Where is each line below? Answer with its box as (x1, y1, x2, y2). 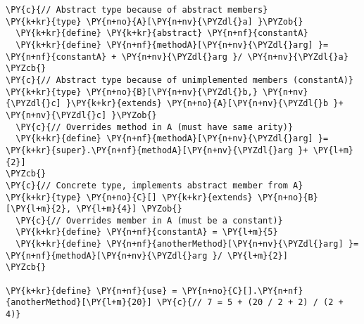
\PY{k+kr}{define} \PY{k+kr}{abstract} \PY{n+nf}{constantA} (15, 28, 308, 39)
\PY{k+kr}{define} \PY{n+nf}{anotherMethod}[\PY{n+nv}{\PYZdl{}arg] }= (15, 239, 359, 250)
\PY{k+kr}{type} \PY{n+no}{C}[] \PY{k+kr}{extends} (6, 192, 253, 202)
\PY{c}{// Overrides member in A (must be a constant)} (15, 215, 283, 226)
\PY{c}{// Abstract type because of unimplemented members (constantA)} (6, 74, 353, 85)
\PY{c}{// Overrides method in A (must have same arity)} (15, 122, 294, 132)
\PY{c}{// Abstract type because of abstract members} (6, 5, 268, 15)
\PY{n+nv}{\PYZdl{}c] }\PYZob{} (6, 110, 157, 120)
